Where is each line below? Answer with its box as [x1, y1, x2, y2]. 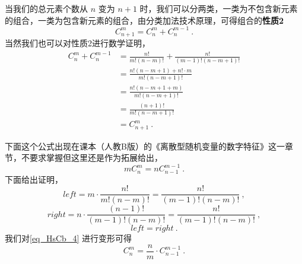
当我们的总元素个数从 [5, 2, 88, 14]
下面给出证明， [5, 173, 63, 185]
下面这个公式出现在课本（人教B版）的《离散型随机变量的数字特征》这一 [5, 139, 285, 152]
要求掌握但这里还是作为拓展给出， [29, 151, 163, 164]
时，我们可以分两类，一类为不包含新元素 [139, 2, 298, 14]
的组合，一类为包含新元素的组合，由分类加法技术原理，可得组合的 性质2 [5, 14, 284, 26]
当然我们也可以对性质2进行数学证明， [5, 37, 150, 49]
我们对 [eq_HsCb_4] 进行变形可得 [5, 232, 132, 244]
